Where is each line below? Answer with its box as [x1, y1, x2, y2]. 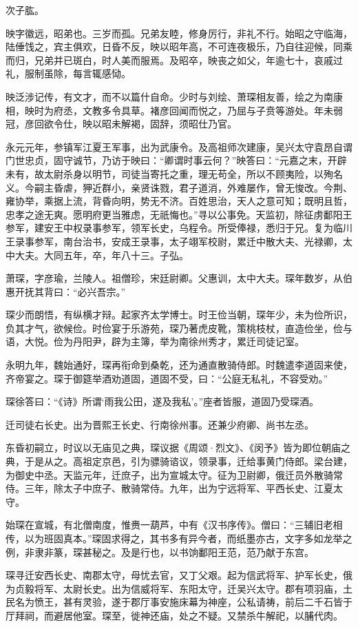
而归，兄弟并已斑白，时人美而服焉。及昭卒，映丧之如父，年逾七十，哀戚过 [6, 52, 343, 67]
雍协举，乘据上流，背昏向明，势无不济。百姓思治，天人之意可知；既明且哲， [6, 194, 352, 208]
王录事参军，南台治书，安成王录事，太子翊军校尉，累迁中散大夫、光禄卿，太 [6, 234, 352, 248]
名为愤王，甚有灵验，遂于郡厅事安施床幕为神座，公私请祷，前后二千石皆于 [14, 595, 352, 609]
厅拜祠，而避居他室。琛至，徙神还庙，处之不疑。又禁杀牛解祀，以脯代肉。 [6, 608, 343, 622]
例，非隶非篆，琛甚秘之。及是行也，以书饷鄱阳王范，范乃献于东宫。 [6, 544, 314, 559]
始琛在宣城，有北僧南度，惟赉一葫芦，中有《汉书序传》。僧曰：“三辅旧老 [6, 517, 333, 532]
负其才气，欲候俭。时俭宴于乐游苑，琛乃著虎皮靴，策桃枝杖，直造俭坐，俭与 [6, 320, 352, 335]
